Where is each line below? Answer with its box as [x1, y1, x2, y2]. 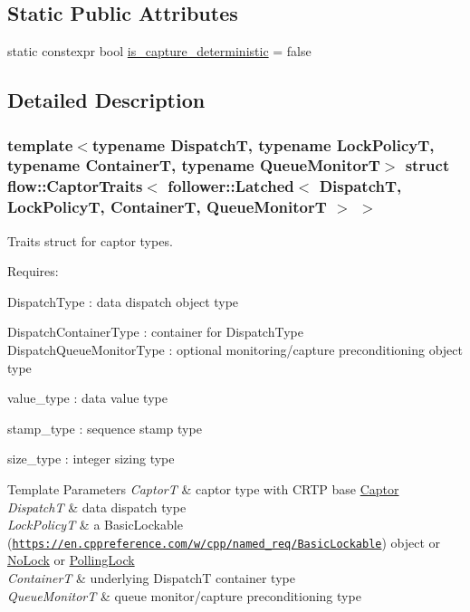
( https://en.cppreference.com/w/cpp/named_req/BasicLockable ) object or [7, 532, 441, 551]
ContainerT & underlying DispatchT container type [7, 568, 295, 587]
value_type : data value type [7, 388, 168, 407]
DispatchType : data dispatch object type [7, 292, 239, 311]
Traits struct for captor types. [7, 231, 173, 250]
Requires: [7, 262, 59, 281]
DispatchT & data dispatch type [7, 497, 187, 516]
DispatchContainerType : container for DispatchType [7, 322, 303, 341]
